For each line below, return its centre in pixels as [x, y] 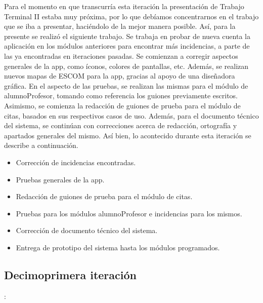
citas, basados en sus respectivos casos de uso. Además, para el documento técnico [131, 115]
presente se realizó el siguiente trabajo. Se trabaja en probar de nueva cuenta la [127, 36]
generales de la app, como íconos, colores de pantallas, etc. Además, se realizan [126, 66]
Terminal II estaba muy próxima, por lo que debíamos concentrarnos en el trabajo [131, 16]
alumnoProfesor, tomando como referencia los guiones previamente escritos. [121, 96]
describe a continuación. [41, 145]
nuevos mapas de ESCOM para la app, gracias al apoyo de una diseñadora [120, 76]
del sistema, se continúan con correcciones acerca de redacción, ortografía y [121, 125]
